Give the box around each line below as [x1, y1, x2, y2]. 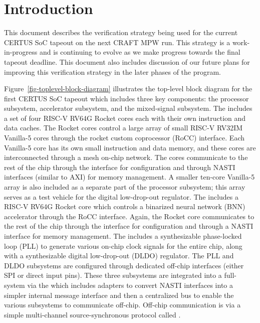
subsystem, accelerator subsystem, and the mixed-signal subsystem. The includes [4, 103, 252, 113]
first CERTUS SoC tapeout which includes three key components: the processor [4, 93, 249, 103]
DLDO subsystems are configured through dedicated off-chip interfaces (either [4, 260, 244, 270]
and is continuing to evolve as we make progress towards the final [40, 47, 240, 57]
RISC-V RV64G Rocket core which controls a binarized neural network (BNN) [4, 201, 245, 212]
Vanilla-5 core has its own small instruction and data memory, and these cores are [4, 142, 256, 152]
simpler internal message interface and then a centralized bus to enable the [4, 289, 234, 300]
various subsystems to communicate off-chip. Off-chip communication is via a [4, 299, 241, 310]
